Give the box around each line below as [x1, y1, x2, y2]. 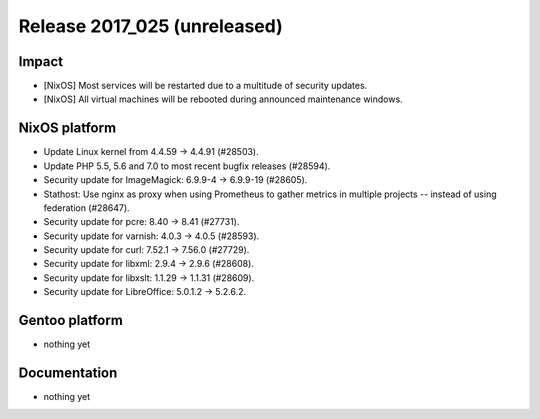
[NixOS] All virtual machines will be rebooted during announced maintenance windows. [43, 93, 404, 105]
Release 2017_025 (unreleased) [18, 15, 284, 37]
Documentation [18, 364, 118, 381]
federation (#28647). [43, 201, 130, 214]
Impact [18, 53, 64, 70]
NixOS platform [18, 120, 117, 137]
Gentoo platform [18, 312, 124, 329]
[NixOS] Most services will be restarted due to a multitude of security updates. [43, 80, 368, 92]
